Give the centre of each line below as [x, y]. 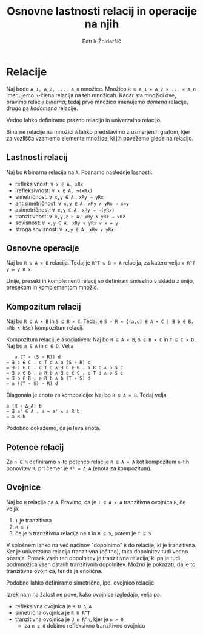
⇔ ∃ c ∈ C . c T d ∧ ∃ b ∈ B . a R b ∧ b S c [65, 368]
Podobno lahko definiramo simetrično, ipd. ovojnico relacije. [81, 583]
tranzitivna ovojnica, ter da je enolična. [55, 571]
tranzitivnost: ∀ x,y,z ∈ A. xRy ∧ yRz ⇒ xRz [70, 216]
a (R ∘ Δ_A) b [24, 406]
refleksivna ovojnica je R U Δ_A [53, 606]
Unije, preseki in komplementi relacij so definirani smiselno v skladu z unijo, [100, 281]
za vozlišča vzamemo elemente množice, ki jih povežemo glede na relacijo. [100, 138]
